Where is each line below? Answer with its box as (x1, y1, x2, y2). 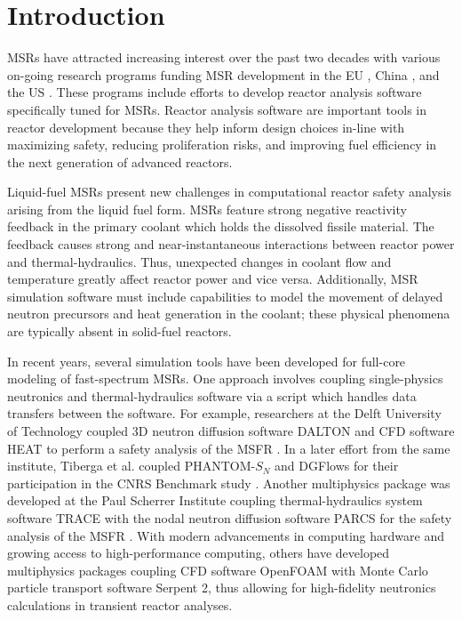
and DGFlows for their (275, 456, 399, 475)
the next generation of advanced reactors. (7, 152, 233, 171)
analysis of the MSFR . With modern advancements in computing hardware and (7, 526, 444, 544)
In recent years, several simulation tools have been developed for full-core (7, 351, 406, 370)
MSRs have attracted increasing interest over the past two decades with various (7, 48, 441, 67)
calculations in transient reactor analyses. (7, 595, 233, 614)
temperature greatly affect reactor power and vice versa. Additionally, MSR (7, 270, 418, 288)
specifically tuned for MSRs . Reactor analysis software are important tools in (7, 100, 427, 118)
